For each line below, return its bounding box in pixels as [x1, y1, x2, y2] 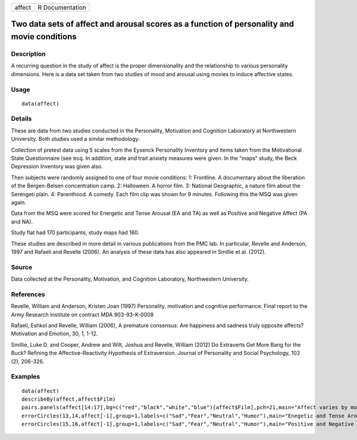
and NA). [11, 218, 33, 225]
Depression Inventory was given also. [11, 163, 104, 170]
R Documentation [37, 4, 86, 11]
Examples [11, 372, 40, 381]
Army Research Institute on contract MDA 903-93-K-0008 [11, 311, 154, 318]
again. [11, 199, 27, 206]
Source [11, 263, 33, 271]
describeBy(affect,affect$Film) [21, 395, 116, 403]
